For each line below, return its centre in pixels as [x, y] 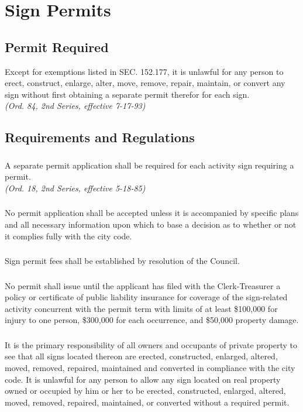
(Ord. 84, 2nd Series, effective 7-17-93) [75, 106]
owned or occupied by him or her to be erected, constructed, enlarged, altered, [145, 391]
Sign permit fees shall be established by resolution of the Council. [122, 261]
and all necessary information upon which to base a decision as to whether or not [151, 224]
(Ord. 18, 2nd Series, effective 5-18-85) [75, 188]
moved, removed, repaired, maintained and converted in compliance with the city [150, 368]
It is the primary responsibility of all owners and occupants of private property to [151, 344]
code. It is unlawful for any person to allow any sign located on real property [143, 379]
